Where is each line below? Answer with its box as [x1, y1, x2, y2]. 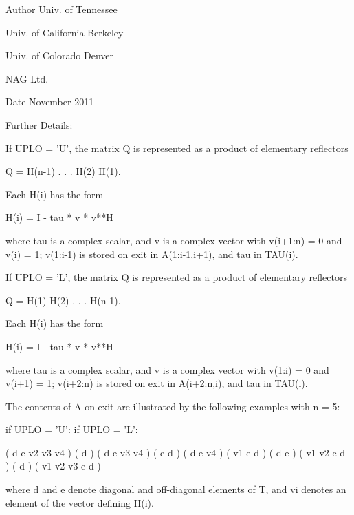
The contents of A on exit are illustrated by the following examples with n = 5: [5, 399, 340, 413]
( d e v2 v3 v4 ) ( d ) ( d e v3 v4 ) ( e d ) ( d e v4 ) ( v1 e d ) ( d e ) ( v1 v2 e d [5, 445, 346, 459]
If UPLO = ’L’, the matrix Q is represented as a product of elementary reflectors [5, 270, 347, 284]
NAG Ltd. [5, 71, 49, 85]
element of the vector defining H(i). [5, 495, 154, 509]
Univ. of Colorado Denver [5, 48, 114, 63]
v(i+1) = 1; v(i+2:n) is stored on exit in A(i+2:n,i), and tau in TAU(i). [5, 376, 308, 390]
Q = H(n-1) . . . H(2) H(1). [5, 164, 121, 178]
